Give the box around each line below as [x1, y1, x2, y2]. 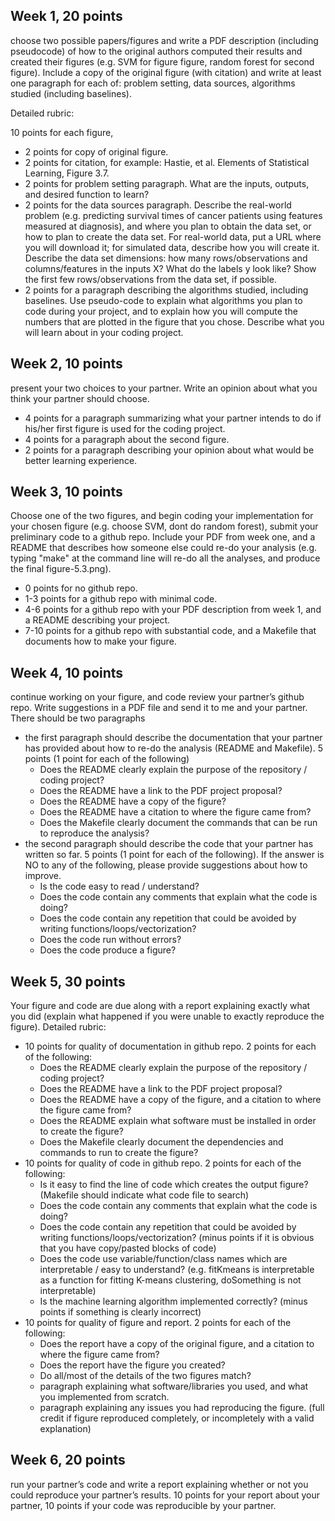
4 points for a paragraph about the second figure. [24, 433, 230, 445]
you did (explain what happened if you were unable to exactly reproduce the [10, 1010, 325, 1023]
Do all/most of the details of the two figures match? [39, 1370, 252, 1382]
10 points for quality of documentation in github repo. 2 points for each [24, 1040, 317, 1053]
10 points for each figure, [10, 126, 114, 138]
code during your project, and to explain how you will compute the [24, 305, 298, 317]
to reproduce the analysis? [39, 827, 150, 839]
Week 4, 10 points [10, 664, 124, 681]
